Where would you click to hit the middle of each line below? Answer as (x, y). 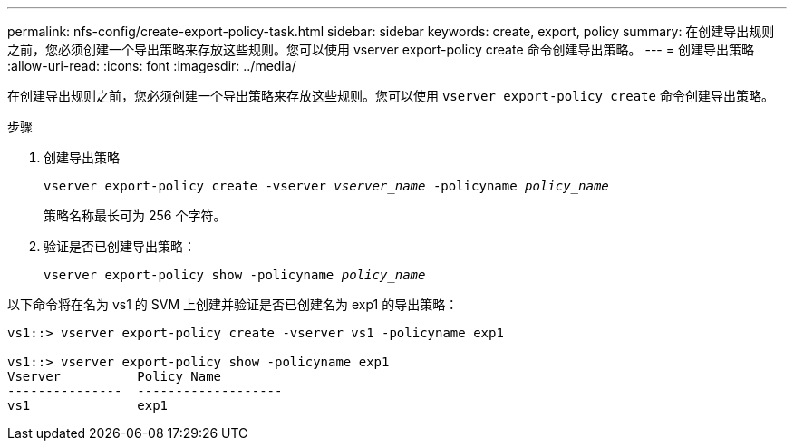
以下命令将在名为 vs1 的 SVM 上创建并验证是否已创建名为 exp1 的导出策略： (233, 304)
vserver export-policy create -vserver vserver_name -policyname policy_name (326, 186)
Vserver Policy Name (115, 376)
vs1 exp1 (88, 405)
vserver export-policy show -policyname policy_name (235, 275)
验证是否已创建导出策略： (120, 246)
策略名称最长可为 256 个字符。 (135, 215)
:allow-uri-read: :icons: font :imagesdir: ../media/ (152, 66)
